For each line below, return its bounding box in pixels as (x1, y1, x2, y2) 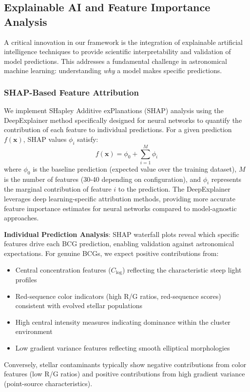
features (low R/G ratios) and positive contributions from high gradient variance (4, 369, 245, 379)
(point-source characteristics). (4, 378, 93, 388)
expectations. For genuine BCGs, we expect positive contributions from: (4, 248, 219, 258)
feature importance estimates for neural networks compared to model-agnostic (4, 203, 237, 213)
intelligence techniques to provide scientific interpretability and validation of (4, 46, 231, 57)
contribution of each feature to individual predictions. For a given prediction (4, 124, 232, 135)
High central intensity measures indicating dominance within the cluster (15, 316, 231, 327)
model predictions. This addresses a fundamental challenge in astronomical (4, 56, 227, 66)
